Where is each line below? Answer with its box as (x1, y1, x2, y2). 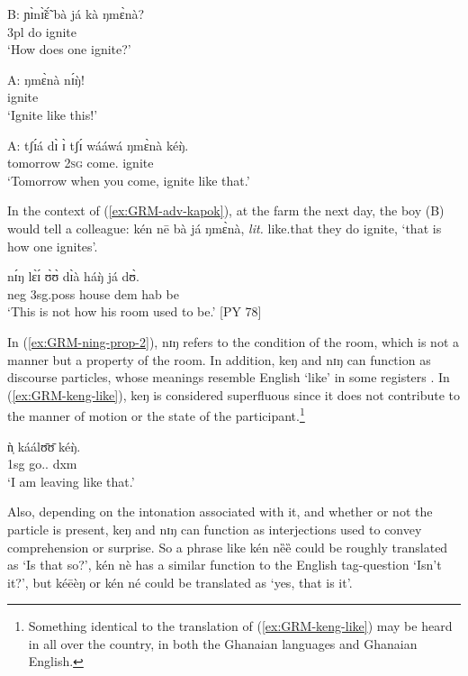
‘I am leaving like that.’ (7, 471, 135, 490)
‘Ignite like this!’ (7, 105, 98, 123)
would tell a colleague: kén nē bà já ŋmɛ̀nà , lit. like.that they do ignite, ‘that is (7, 218, 442, 237)
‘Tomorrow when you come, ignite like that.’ (7, 170, 250, 189)
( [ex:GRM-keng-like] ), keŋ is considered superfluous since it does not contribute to (7, 385, 461, 404)
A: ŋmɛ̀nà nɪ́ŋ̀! (7, 69, 85, 88)
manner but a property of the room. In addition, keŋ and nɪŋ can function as (7, 350, 431, 369)
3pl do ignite (7, 22, 77, 41)
